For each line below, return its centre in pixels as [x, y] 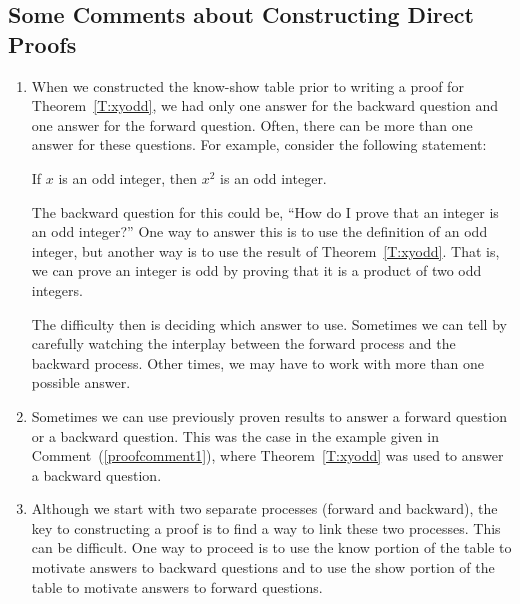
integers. [57, 289]
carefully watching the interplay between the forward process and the [243, 343]
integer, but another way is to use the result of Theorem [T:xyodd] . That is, [265, 250]
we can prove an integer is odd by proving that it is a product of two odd [256, 270]
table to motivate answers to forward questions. [177, 586]
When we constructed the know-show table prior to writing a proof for [247, 85]
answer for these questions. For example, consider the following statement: [259, 144]
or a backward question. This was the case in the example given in [235, 435]
